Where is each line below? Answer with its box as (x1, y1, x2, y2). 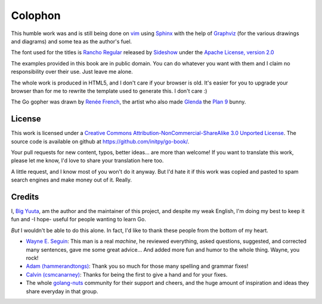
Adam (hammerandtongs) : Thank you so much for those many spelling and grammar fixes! (26, 262, 249, 270)
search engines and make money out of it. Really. (11, 176, 132, 184)
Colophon (11, 9, 61, 22)
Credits (11, 192, 39, 202)
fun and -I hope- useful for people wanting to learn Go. (11, 216, 146, 223)
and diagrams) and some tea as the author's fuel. (11, 37, 132, 45)
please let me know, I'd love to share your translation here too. (11, 157, 164, 164)
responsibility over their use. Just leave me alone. (11, 68, 134, 76)
